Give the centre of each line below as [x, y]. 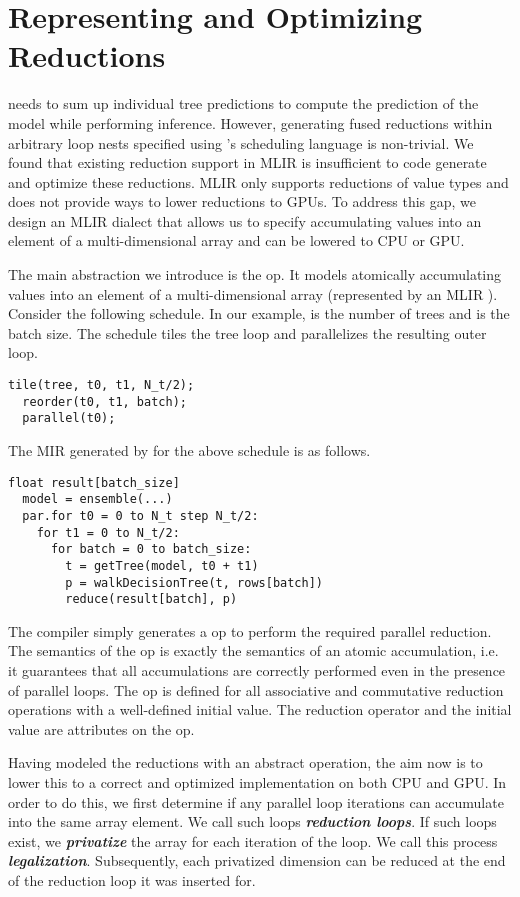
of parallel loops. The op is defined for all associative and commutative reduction [256, 689]
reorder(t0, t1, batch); [104, 401]
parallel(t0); [69, 418]
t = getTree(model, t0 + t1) [162, 565]
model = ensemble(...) [97, 499]
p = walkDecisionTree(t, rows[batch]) [194, 582]
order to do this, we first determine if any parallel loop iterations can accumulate [256, 801]
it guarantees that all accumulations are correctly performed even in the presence [257, 670]
